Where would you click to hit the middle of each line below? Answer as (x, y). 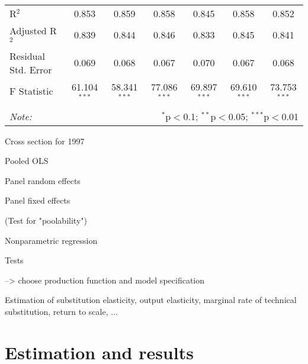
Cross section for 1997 (45, 141)
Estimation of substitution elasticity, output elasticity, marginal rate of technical (151, 300)
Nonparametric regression (51, 240)
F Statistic (31, 91)
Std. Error (31, 69)
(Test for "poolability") (46, 220)
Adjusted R (33, 30)
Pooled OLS (27, 161)
